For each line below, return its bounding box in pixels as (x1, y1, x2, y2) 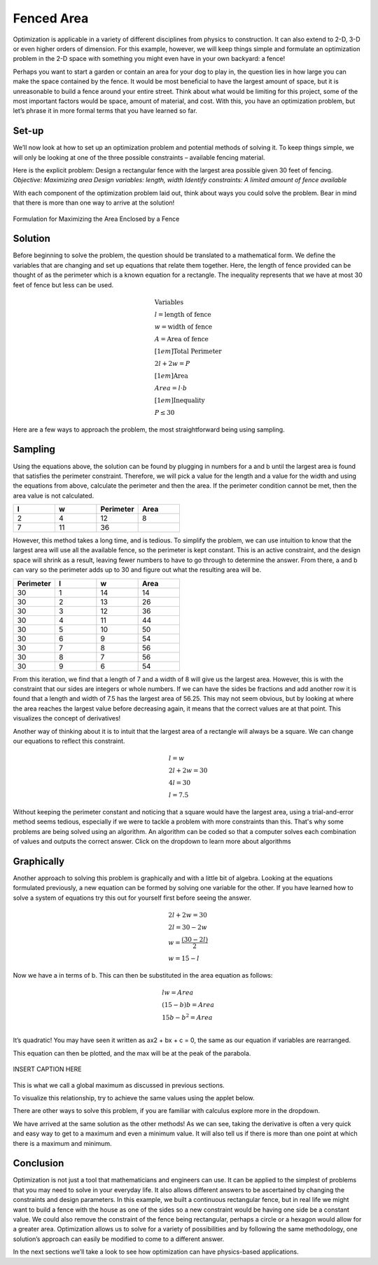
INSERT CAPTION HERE (13, 1065, 82, 1074)
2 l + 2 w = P (154, 360, 190, 367)
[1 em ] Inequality (154, 396, 206, 404)
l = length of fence (154, 310, 211, 318)
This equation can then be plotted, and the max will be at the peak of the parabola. (13, 1048, 251, 1058)
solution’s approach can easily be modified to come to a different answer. (13, 1234, 225, 1243)
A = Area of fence (154, 335, 209, 343)
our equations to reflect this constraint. (13, 737, 125, 745)
